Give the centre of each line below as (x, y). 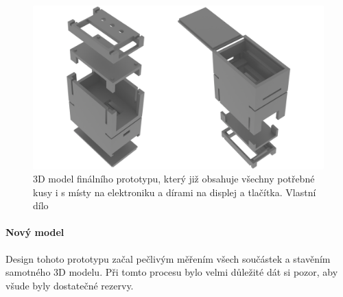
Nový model (35, 232)
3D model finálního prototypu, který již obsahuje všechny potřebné (174, 179)
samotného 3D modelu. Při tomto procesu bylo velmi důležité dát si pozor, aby (172, 272)
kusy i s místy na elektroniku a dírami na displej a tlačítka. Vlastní (175, 192)
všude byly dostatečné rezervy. (70, 285)
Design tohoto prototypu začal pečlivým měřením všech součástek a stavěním (168, 258)
